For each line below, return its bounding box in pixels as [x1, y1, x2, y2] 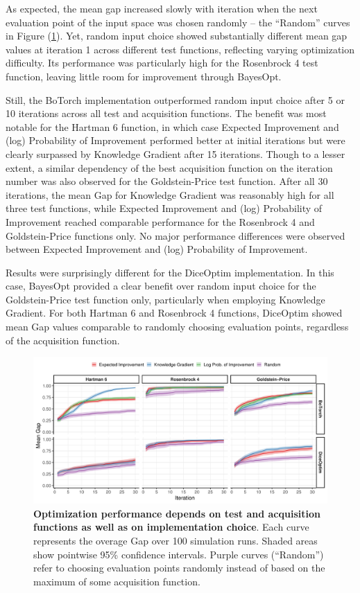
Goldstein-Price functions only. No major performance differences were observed [6, 228, 345, 242]
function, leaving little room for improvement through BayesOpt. [6, 69, 282, 83]
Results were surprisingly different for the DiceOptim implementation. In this [6, 265, 334, 279]
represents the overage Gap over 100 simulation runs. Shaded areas [33, 533, 318, 548]
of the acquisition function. [6, 333, 120, 347]
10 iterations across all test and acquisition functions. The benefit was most [6, 106, 327, 121]
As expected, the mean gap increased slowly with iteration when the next [6, 1, 318, 15]
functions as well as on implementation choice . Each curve [33, 520, 309, 534]
